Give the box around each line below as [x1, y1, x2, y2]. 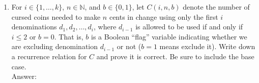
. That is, [54, 31, 83, 41]
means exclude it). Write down [159, 41, 255, 52]
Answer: [11, 71, 37, 81]
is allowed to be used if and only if [135, 21, 243, 32]
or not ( [117, 41, 141, 52]
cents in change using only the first [109, 11, 218, 22]
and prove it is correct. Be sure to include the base [96, 51, 254, 61]
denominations [11, 21, 57, 32]
